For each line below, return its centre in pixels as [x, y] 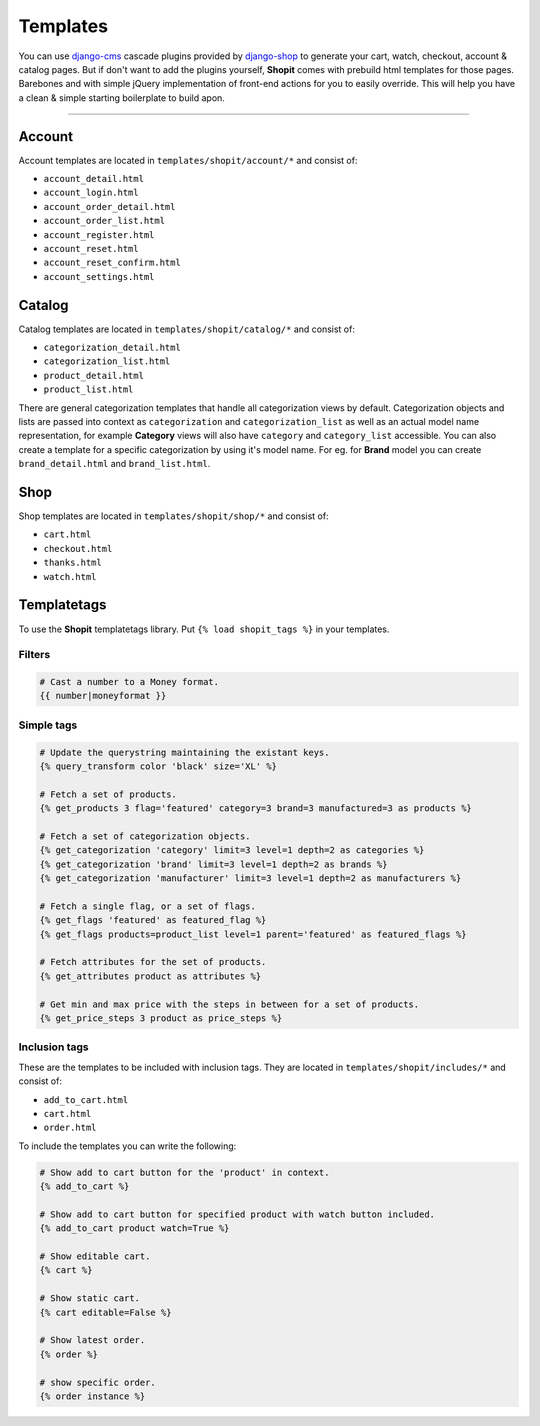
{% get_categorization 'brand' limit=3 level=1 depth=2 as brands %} [213, 864]
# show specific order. [98, 1382]
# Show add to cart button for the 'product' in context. [184, 1172]
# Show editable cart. [95, 1256]
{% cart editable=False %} [105, 1312]
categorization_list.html [107, 361]
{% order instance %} [92, 1396]
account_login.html [91, 193]
